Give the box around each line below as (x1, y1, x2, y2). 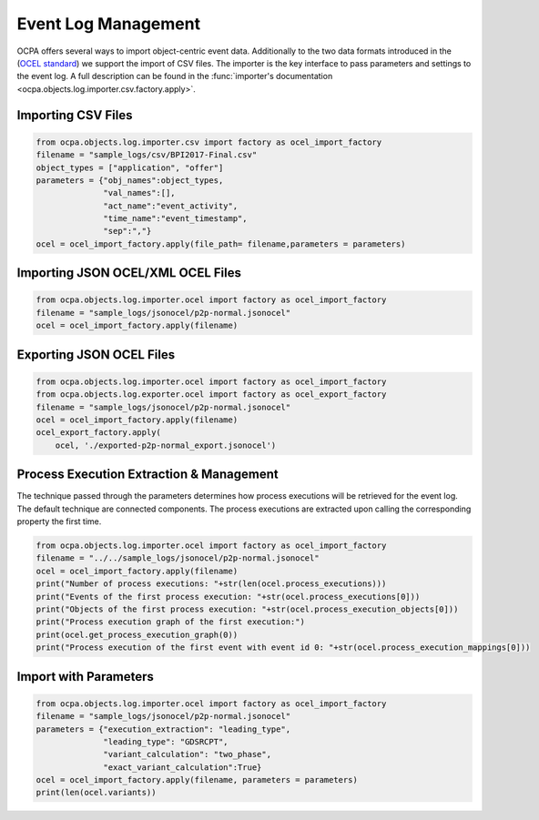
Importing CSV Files (16, 107, 133, 123)
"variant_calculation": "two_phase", (103, 749, 272, 760)
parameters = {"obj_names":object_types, (36, 175, 224, 186)
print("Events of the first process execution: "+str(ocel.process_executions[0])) (36, 592, 421, 602)
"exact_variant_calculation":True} (103, 762, 262, 773)
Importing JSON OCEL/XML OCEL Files (16, 265, 241, 281)
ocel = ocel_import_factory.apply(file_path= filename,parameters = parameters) (36, 238, 406, 249)
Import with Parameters (16, 669, 155, 684)
